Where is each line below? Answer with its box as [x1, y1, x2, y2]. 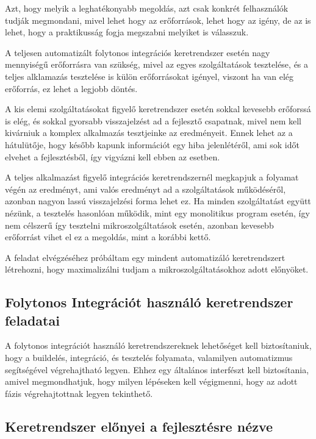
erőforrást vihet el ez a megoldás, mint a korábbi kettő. [5, 230, 211, 243]
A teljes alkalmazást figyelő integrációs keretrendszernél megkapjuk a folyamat [5, 171, 299, 184]
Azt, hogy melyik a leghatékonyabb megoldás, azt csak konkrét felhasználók [5, 2, 289, 14]
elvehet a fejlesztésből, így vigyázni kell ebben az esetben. [5, 150, 220, 163]
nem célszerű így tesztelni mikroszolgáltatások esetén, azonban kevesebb [5, 218, 274, 231]
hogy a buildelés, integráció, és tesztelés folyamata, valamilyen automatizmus [5, 351, 293, 364]
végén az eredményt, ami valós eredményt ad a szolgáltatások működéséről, [5, 182, 286, 195]
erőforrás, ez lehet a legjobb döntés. [5, 82, 138, 95]
